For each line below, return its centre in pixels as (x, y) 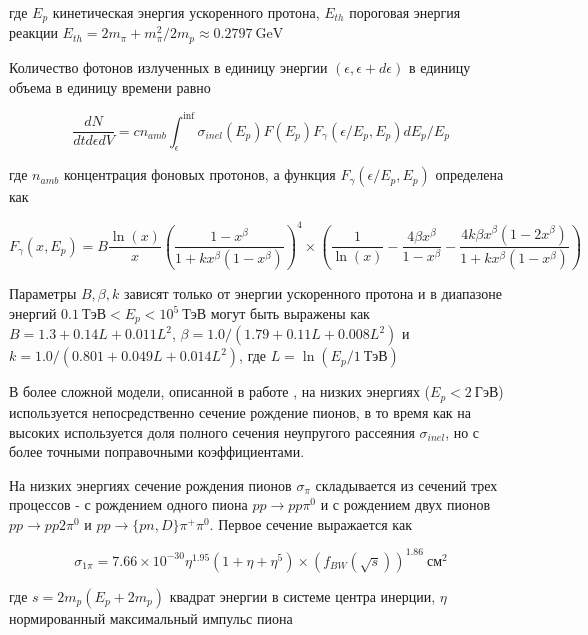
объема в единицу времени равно (110, 86)
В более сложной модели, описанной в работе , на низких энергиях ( (220, 391)
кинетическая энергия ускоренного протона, (186, 12)
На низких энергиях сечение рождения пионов (150, 484)
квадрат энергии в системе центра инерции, (302, 595)
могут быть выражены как (290, 313)
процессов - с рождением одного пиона (128, 504)
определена (469, 174)
